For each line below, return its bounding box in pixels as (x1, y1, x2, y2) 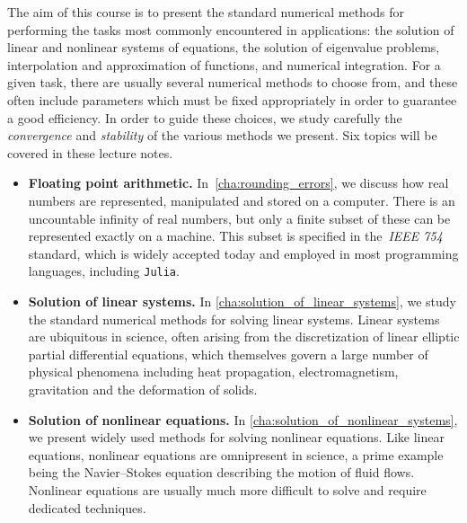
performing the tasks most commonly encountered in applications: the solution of (7, 20, 454, 39)
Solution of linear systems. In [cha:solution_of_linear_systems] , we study (28, 291, 456, 310)
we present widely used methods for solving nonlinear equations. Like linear (28, 428, 445, 447)
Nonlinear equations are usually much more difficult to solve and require (28, 480, 427, 499)
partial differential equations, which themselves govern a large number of (28, 344, 428, 363)
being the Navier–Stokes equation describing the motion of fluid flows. (28, 463, 415, 482)
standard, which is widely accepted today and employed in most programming (28, 244, 459, 262)
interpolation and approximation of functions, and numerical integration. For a (7, 55, 441, 74)
